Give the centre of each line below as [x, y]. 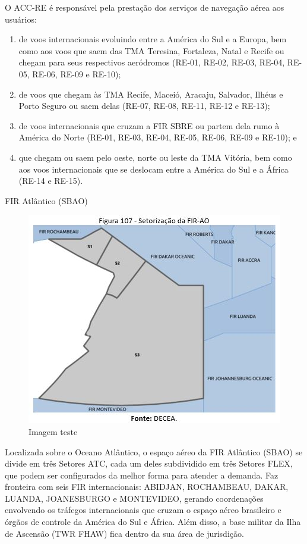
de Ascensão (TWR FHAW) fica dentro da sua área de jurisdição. [124, 533]
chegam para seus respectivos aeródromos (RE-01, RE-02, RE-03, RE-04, [152, 62]
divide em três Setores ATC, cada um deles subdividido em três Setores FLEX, [149, 463]
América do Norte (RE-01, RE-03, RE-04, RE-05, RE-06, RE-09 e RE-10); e [158, 137]
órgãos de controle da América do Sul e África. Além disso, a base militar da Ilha [153, 522]
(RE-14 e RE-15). [51, 181]
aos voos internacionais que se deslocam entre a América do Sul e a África [153, 169]
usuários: [21, 19]
